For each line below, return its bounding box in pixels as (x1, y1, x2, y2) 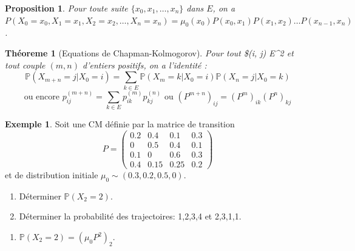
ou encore (24, 92, 60, 101)
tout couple (5, 58, 46, 71)
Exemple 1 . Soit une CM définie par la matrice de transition (5, 118, 235, 130)
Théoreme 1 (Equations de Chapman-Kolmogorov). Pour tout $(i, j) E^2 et (5, 46, 294, 59)
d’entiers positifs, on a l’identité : (82, 58, 207, 71)
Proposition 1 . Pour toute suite (5, 2, 128, 14)
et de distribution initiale (5, 169, 98, 181)
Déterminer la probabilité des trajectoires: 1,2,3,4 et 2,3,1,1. (19, 210, 242, 223)
